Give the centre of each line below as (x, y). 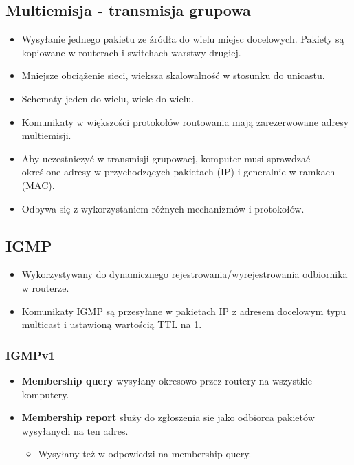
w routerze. (45, 287)
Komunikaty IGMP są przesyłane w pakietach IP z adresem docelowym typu (184, 311)
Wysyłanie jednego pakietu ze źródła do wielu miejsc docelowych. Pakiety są (183, 39)
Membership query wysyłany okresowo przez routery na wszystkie (167, 380)
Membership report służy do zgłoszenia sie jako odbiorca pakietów (168, 417)
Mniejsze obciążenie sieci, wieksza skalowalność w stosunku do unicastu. (173, 75)
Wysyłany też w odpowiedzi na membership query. (145, 454)
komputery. (45, 394)
